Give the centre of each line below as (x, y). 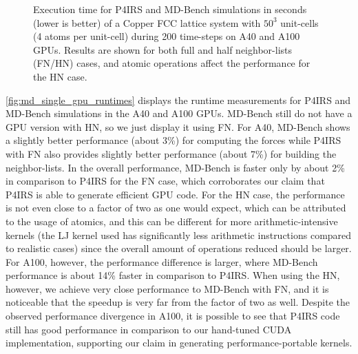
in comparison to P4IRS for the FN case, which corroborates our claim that (165, 181)
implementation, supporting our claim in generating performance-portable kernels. (179, 343)
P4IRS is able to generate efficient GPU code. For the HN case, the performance (175, 194)
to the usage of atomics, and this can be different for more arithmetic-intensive (172, 221)
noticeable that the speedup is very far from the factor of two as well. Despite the (178, 302)
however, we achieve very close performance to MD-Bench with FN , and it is (167, 288)
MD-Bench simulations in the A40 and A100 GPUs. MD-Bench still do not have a (179, 113)
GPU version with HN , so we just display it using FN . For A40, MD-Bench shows (178, 126)
